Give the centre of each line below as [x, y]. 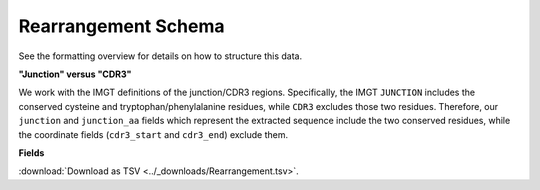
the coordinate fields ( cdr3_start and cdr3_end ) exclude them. [153, 134]
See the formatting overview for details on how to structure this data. [160, 56]
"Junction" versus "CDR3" [75, 74]
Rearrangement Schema [121, 26]
